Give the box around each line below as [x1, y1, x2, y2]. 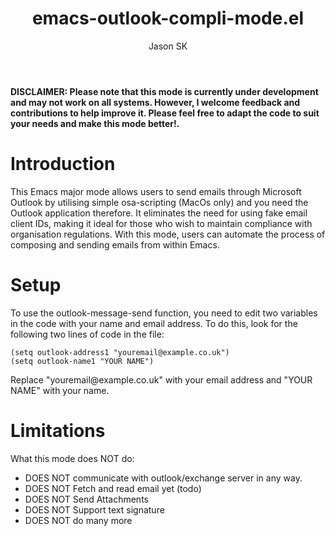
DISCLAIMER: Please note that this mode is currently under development [10, 85, 319, 97]
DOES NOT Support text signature [24, 503, 165, 516]
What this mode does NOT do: [10, 452, 135, 464]
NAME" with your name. [10, 384, 110, 396]
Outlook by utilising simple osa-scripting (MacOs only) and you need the [10, 196, 309, 208]
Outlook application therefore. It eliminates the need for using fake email [10, 207, 308, 219]
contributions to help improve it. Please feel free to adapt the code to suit [10, 107, 320, 119]
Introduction [10, 153, 116, 176]
